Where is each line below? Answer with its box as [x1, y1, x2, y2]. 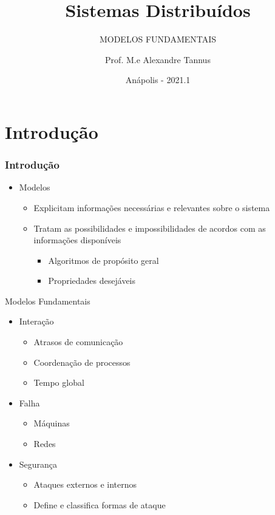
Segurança [19, 457, 58, 470]
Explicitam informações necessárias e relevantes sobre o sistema [33, 201, 270, 214]
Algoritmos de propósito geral [48, 254, 159, 266]
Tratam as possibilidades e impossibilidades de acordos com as [33, 221, 266, 234]
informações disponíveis [33, 234, 121, 246]
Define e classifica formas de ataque [33, 498, 166, 511]
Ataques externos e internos [33, 478, 137, 491]
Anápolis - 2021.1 [125, 73, 191, 86]
